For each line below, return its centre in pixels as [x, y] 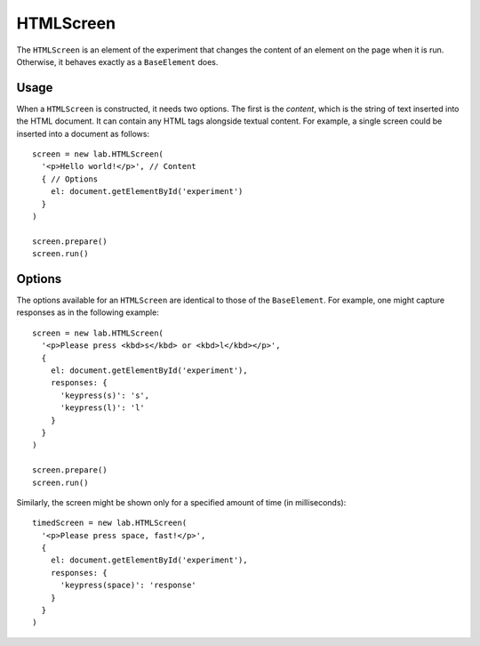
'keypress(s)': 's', [105, 395]
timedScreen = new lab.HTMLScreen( [110, 523]
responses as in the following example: [88, 312]
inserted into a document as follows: [83, 133]
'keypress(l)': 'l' [103, 408]
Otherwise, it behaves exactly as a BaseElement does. [117, 61]
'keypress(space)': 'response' [128, 585]
